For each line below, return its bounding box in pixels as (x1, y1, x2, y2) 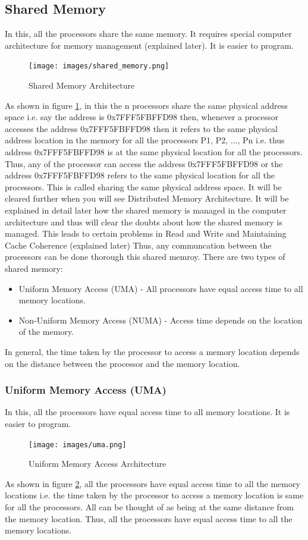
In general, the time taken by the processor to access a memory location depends (5, 345, 300, 357)
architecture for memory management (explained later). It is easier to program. (5, 39, 294, 51)
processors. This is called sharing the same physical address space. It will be (5, 180, 282, 193)
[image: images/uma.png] (29, 440, 127, 449)
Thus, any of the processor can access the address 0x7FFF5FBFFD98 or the (5, 157, 283, 169)
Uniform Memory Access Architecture (29, 457, 166, 470)
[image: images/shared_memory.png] (29, 62, 169, 71)
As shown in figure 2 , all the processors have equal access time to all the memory (5, 477, 300, 489)
